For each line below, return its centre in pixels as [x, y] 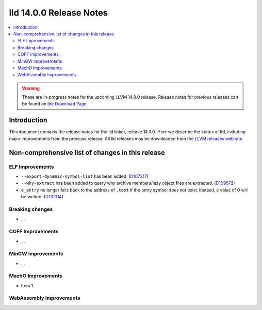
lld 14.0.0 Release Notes [58, 13]
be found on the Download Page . [55, 104]
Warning [31, 88]
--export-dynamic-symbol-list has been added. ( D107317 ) [85, 176]
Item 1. [28, 285]
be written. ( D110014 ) [42, 197]
